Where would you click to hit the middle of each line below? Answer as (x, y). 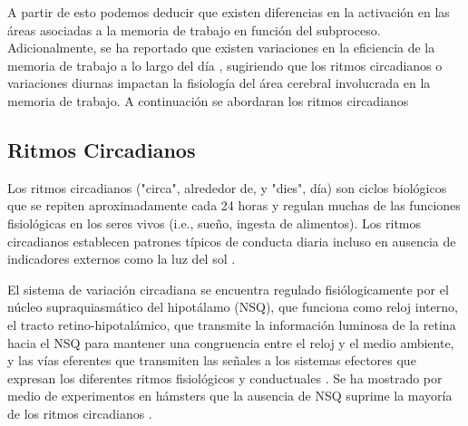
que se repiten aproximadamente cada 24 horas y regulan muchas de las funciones (234, 205)
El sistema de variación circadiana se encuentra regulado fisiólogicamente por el (228, 289)
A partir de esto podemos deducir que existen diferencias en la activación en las (229, 12)
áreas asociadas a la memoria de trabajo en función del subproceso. (194, 29)
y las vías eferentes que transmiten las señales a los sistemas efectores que (212, 360)
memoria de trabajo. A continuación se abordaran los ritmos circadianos (208, 100)
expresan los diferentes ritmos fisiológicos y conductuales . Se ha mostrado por (225, 378)
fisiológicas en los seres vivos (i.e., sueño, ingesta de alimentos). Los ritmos (214, 223)
